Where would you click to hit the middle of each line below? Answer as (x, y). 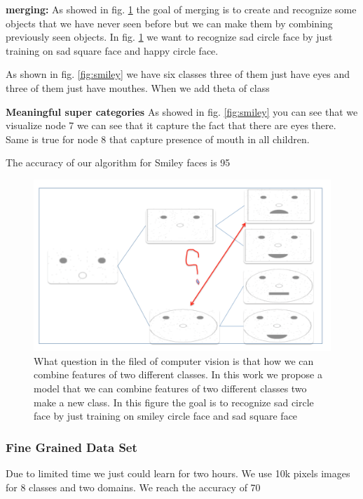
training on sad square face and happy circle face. (112, 50)
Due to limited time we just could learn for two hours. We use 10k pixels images (178, 473)
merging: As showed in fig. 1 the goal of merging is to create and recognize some (181, 9)
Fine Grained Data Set (71, 447)
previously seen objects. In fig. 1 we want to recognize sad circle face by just (169, 37)
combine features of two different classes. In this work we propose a (178, 374)
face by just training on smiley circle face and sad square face (166, 416)
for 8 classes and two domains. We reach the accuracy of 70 (133, 487)
